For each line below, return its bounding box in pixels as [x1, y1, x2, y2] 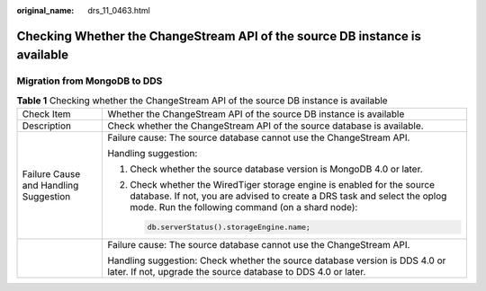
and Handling [22, 180, 79, 192]
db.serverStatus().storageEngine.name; [147, 223, 310, 233]
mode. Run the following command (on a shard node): [130, 201, 358, 214]
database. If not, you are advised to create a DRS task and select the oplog [130, 190, 447, 202]
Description [22, 119, 72, 132]
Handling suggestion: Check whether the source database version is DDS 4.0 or [107, 254, 446, 267]
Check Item [22, 108, 71, 120]
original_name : [16, 5, 75, 15]
